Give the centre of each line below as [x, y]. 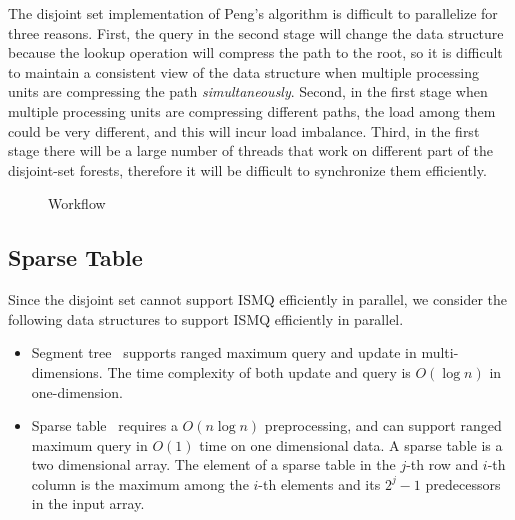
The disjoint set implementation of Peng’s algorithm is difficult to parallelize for [253, 13]
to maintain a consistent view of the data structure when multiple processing [244, 71]
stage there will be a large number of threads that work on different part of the [250, 150]
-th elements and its [319, 483]
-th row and [442, 464]
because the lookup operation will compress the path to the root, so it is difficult [255, 52]
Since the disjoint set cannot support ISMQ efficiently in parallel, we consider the [257, 299]
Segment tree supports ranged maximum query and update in [224, 352]
